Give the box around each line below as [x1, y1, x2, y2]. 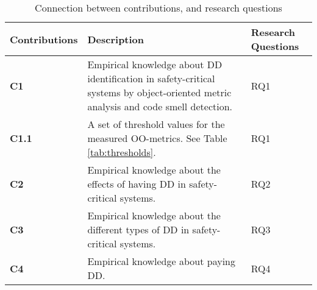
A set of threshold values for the [87, 117, 225, 131]
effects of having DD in [87, 177, 186, 191]
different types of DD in [87, 222, 190, 236]
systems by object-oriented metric [87, 85, 232, 99]
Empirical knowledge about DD [87, 57, 223, 71]
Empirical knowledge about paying [87, 254, 235, 268]
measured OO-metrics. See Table [87, 131, 227, 145]
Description [87, 32, 144, 46]
